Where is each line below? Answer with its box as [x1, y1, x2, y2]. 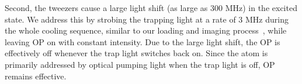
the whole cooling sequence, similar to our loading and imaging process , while [5, 24, 287, 36]
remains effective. [5, 70, 67, 82]
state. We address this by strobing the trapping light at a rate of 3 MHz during [5, 13, 289, 25]
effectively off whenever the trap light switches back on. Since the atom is [5, 47, 268, 59]
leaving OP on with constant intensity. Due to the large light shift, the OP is [5, 35, 280, 48]
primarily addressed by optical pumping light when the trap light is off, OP [5, 58, 275, 70]
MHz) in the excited [225, 2, 297, 13]
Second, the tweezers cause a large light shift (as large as [5, 2, 208, 13]
